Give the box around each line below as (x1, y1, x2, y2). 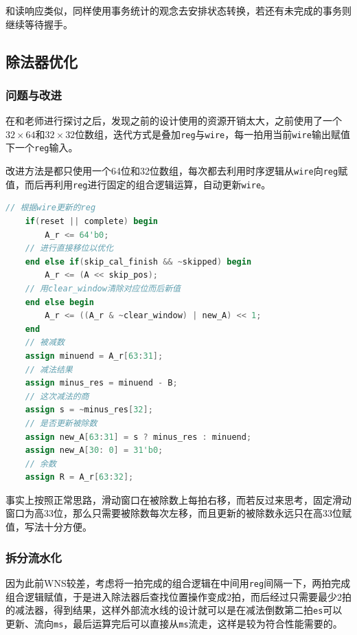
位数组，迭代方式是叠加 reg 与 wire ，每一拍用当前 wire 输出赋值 (75, 126, 350, 141)
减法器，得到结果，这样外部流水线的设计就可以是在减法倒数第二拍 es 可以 (14, 603, 343, 617)
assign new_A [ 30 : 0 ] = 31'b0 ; (25, 445, 163, 456)
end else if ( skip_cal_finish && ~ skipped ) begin (25, 256, 252, 267)
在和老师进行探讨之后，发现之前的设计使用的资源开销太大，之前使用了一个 (5, 113, 342, 128)
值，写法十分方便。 (5, 520, 92, 534)
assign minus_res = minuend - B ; (25, 378, 178, 388)
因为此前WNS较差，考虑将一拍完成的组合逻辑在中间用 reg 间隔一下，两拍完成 (5, 575, 351, 590)
